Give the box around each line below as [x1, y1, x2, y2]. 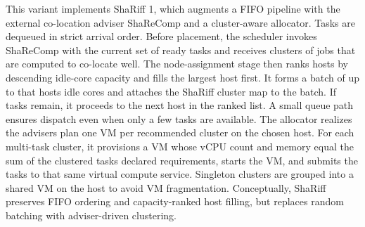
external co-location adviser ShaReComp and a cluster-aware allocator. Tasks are [6, 15, 355, 30]
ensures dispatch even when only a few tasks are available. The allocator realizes [6, 111, 352, 126]
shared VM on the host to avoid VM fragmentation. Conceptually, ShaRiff [6, 180, 326, 195]
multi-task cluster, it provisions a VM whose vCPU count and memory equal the [6, 138, 354, 153]
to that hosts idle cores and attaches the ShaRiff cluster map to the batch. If [6, 84, 337, 98]
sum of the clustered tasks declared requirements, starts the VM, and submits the [6, 153, 358, 167]
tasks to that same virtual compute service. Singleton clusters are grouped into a [6, 167, 354, 181]
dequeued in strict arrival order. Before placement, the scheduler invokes [6, 29, 317, 44]
